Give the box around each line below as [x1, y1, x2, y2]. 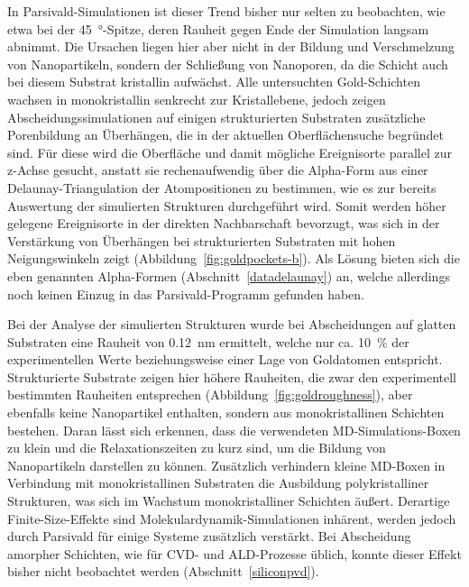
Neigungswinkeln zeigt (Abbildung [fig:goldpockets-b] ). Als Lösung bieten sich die [7, 249, 460, 268]
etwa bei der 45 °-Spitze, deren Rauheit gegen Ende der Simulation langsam [7, 19, 429, 38]
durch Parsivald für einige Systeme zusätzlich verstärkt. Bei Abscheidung [7, 527, 411, 546]
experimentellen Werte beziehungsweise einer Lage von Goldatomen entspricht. [7, 350, 443, 369]
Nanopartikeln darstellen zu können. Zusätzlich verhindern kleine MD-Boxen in [7, 455, 446, 474]
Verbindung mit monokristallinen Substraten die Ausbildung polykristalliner [7, 473, 429, 492]
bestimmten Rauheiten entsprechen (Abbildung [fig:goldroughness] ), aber [7, 385, 413, 404]
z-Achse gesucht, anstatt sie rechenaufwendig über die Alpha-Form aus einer [7, 161, 428, 179]
